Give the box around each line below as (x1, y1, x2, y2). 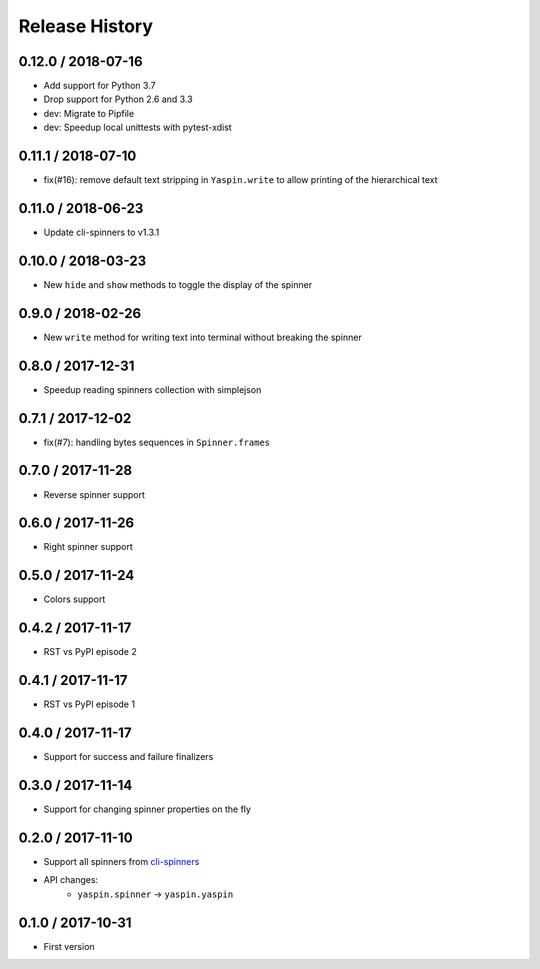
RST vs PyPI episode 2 (43, 646, 137, 658)
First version (43, 940, 95, 952)
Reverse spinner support (43, 488, 145, 500)
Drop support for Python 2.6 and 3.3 (43, 93, 194, 105)
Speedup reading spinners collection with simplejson (43, 383, 262, 395)
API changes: (43, 874, 99, 886)
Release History (18, 15, 154, 37)
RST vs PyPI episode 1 (43, 698, 135, 710)
